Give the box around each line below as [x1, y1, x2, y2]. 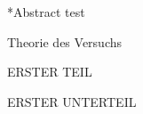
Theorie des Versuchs [7, 32, 123, 51]
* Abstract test [7, 3, 85, 20]
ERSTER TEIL [7, 62, 92, 81]
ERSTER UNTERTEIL [7, 92, 137, 110]
